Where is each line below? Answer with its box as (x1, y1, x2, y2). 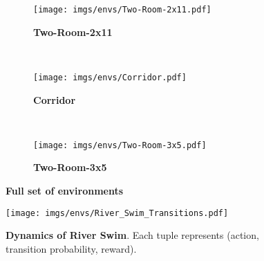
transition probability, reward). (6, 241, 137, 255)
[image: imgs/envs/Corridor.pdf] (33, 72, 187, 82)
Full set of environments (6, 183, 124, 197)
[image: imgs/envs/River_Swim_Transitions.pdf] (6, 208, 229, 218)
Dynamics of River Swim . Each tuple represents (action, (6, 228, 259, 242)
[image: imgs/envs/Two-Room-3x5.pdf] (33, 140, 207, 150)
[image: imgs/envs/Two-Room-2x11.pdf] (33, 5, 211, 15)
